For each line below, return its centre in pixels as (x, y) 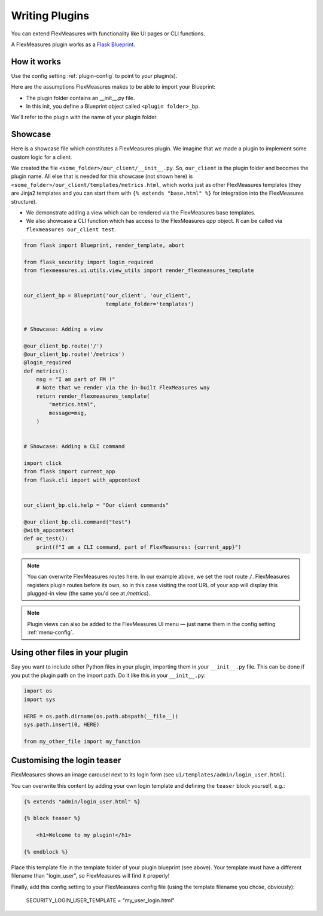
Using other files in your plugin (70, 653)
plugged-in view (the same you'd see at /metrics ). (89, 594)
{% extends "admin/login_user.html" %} (82, 802)
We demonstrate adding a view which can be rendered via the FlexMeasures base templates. (141, 213)
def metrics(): (46, 371)
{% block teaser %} (52, 818)
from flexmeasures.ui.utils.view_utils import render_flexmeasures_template (139, 270)
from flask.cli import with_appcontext (82, 480)
